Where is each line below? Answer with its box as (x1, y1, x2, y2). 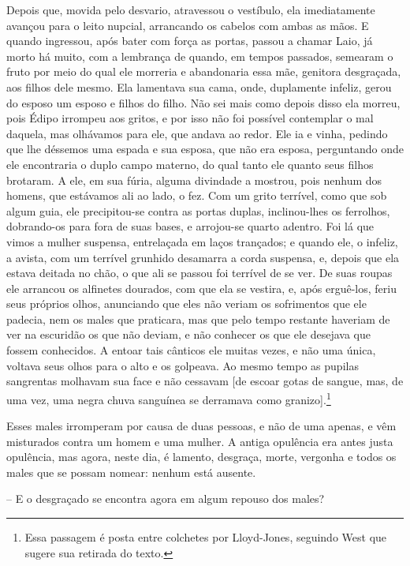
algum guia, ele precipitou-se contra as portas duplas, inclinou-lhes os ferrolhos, (6, 202, 390, 219)
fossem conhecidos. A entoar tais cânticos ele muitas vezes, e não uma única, (6, 342, 376, 358)
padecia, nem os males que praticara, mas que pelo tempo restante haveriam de (6, 310, 390, 327)
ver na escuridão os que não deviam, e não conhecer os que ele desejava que (6, 326, 371, 343)
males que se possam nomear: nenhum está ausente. (6, 463, 256, 480)
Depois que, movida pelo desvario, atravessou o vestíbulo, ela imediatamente (6, 2, 375, 17)
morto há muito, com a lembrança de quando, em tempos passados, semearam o (6, 47, 393, 64)
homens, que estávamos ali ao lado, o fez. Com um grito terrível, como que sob (6, 187, 387, 204)
